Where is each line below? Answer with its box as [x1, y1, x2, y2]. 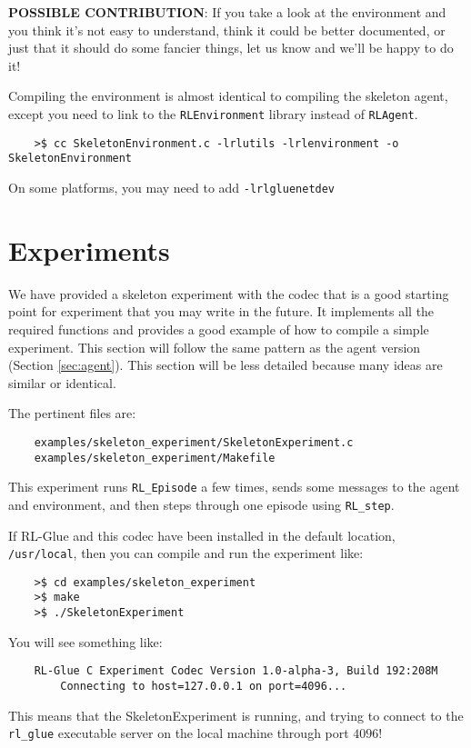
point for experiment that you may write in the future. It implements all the [8, 302, 435, 321]
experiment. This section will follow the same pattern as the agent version [8, 337, 421, 356]
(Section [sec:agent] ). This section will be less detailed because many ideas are [8, 355, 443, 374]
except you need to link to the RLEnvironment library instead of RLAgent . [8, 104, 418, 123]
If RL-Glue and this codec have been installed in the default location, [8, 525, 396, 544]
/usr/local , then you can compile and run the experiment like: [8, 544, 364, 563]
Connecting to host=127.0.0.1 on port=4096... [60, 679, 347, 693]
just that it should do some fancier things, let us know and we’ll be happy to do [8, 38, 454, 57]
